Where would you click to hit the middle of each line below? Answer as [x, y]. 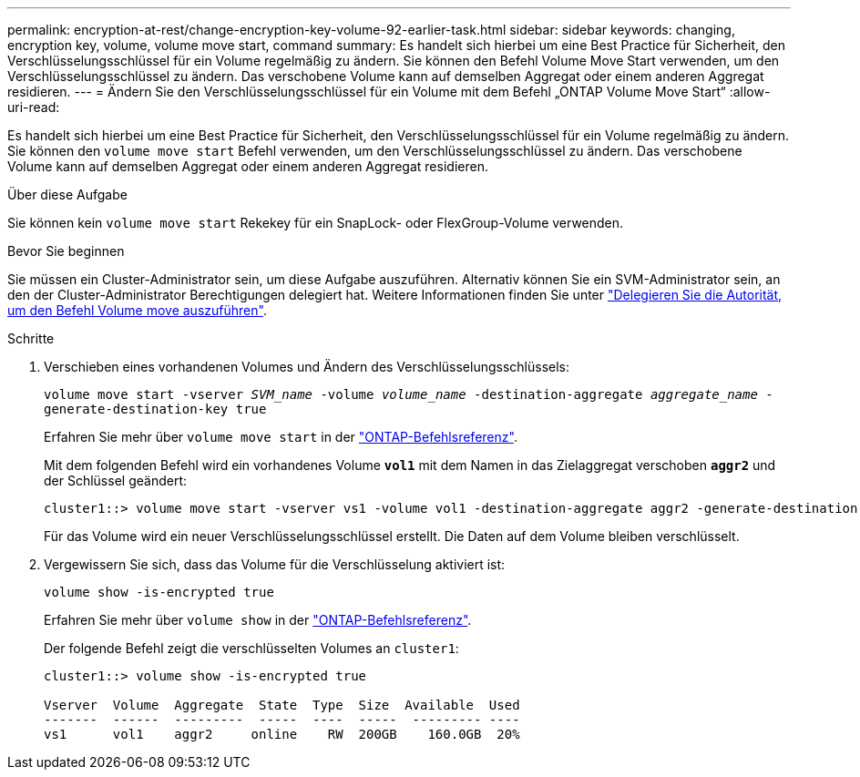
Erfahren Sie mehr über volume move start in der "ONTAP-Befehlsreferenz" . [281, 437]
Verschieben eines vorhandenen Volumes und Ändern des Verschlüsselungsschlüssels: [307, 367]
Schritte [31, 338]
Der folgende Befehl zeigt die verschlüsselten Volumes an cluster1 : [251, 648]
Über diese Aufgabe [67, 194]
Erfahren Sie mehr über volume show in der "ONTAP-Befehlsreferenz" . [258, 620]
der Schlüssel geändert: [115, 481]
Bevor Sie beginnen [66, 251]
